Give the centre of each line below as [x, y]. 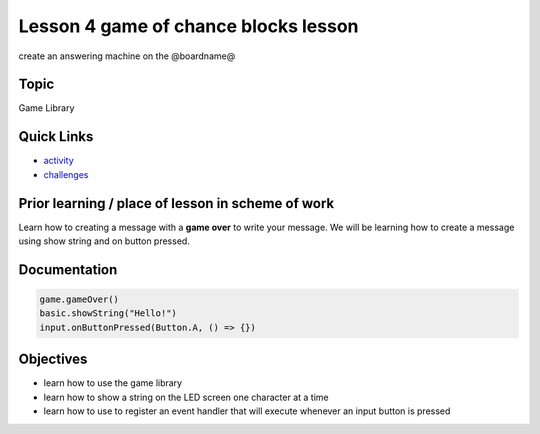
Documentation [68, 269]
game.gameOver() [79, 299]
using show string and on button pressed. [104, 241]
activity [58, 161]
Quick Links [56, 136]
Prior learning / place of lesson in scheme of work [176, 203]
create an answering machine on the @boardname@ [127, 56]
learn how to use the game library [113, 383]
